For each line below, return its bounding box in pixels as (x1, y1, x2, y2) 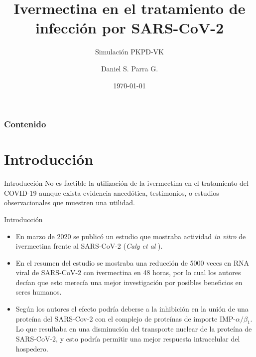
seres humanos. (15, 287, 62, 297)
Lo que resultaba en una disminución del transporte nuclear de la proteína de (15, 324, 252, 334)
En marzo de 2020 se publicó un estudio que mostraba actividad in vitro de (15, 231, 246, 241)
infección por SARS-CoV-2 (35, 17, 224, 38)
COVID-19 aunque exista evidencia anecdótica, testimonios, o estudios (4, 187, 219, 198)
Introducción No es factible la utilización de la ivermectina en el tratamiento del (4, 178, 249, 188)
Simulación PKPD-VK (95, 46, 164, 57)
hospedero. (15, 343, 48, 354)
